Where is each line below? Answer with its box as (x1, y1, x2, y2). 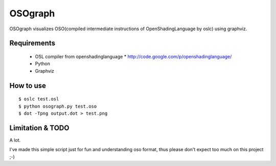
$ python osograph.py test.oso (18, 103, 97, 109)
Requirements (9, 39, 56, 48)
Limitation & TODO (9, 123, 70, 132)
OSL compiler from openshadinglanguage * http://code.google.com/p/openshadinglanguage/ (35, 53, 232, 59)
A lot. (9, 137, 20, 143)
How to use (9, 81, 46, 90)
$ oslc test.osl (18, 96, 59, 102)
